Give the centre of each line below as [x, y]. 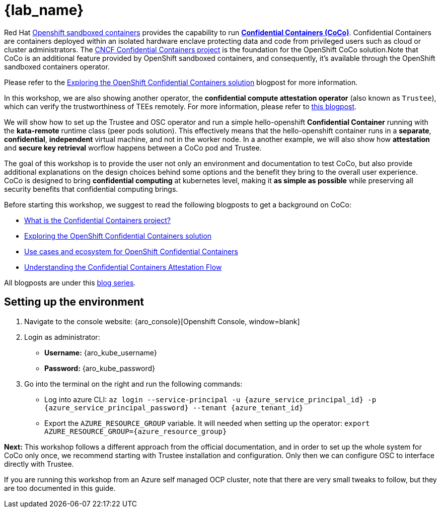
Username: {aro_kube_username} [101, 352]
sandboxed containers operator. [57, 66]
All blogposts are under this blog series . [70, 282]
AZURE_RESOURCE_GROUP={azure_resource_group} [136, 431]
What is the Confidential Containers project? [97, 220]
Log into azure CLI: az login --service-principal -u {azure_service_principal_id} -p [210, 399]
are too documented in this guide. [60, 488]
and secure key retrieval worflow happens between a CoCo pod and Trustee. [133, 148]
